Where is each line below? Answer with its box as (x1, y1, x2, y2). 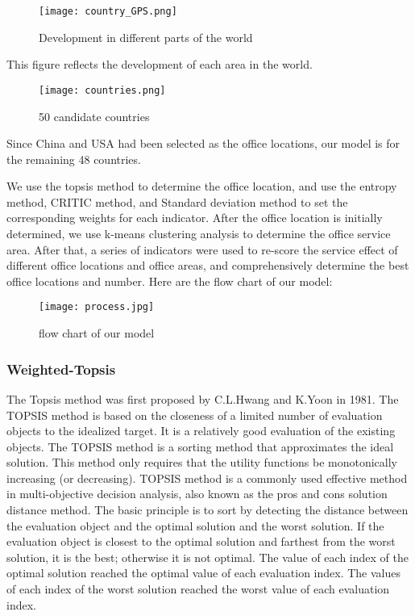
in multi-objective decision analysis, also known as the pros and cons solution (6, 485, 388, 502)
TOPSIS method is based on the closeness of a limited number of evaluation (6, 406, 383, 423)
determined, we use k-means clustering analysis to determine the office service (6, 225, 391, 242)
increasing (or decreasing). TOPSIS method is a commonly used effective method (6, 469, 408, 486)
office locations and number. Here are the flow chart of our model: (6, 272, 333, 289)
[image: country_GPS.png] (39, 6, 177, 17)
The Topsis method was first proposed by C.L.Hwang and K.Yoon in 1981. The (6, 390, 399, 407)
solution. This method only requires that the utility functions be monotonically (6, 454, 398, 471)
